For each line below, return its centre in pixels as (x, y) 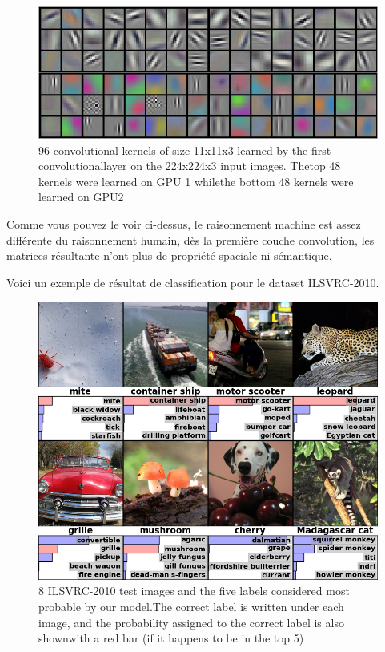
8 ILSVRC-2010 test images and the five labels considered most (194, 591)
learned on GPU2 (81, 197)
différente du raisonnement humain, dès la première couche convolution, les (190, 239)
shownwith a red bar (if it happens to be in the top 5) (171, 638)
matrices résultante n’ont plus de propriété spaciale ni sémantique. (169, 255)
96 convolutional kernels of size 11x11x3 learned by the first (185, 150)
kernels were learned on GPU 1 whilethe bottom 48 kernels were (196, 181)
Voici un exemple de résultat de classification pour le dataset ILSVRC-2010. (193, 282)
